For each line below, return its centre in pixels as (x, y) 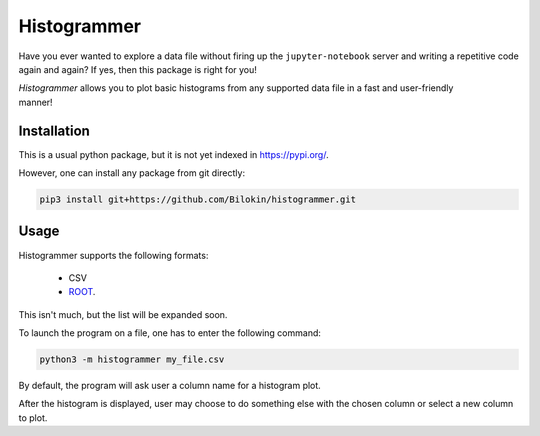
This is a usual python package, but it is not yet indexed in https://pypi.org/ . (173, 154)
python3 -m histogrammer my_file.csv (132, 359)
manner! (36, 102)
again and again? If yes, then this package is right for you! (137, 69)
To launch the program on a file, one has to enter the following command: (170, 333)
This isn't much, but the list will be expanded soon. (123, 314)
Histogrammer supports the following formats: (113, 255)
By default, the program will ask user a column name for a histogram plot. (170, 386)
